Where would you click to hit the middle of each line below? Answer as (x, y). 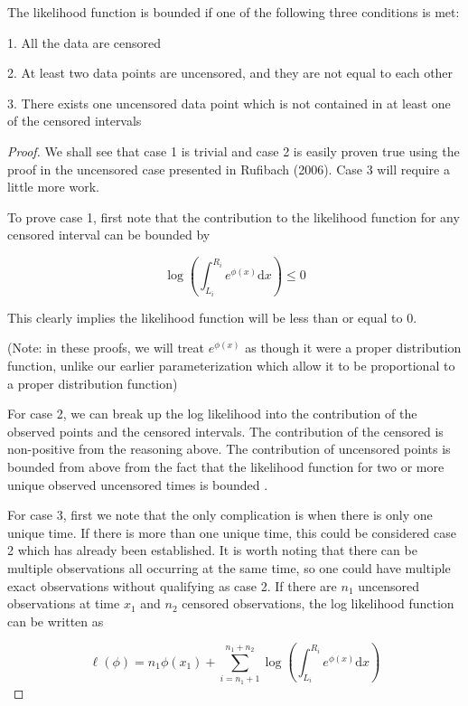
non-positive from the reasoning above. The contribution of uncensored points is (229, 449)
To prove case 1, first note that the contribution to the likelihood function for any (234, 217)
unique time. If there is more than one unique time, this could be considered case (232, 532)
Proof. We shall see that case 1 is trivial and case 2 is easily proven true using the (234, 151)
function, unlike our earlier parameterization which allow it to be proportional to (231, 366)
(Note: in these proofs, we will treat (106, 348)
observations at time (64, 603)
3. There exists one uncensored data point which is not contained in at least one (229, 103)
